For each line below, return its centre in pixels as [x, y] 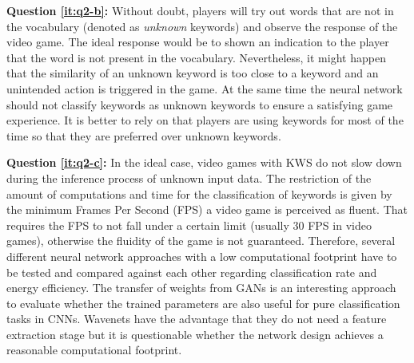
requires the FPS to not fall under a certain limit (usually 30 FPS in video [189, 225]
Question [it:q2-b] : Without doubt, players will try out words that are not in [200, 10]
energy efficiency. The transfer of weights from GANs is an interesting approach [201, 288]
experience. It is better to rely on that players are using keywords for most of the [205, 120]
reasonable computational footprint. [94, 350]
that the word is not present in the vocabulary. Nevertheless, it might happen [196, 57]
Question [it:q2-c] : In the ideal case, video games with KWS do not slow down [204, 162]
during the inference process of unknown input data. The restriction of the [189, 178]
